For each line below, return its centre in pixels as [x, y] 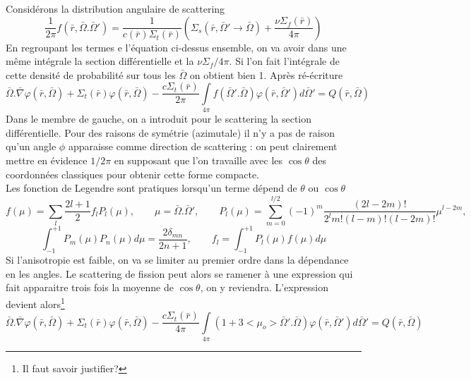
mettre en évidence [47, 160]
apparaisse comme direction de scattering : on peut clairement [203, 146]
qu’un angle [31, 146]
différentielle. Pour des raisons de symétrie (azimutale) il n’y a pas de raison [170, 132]
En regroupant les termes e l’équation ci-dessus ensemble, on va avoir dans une [176, 47]
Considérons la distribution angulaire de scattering [115, 8]
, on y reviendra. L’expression [264, 287]
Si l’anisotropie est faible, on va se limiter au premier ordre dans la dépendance [177, 260]
